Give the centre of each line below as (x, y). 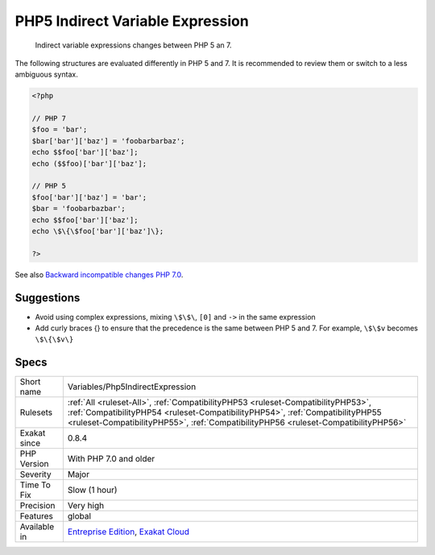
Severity (35, 474)
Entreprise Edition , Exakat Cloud (128, 532)
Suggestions (48, 298)
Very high (86, 506)
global (79, 516)
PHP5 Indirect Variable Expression (132, 21)
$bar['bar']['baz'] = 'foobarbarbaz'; (108, 141)
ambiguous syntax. (46, 75)
